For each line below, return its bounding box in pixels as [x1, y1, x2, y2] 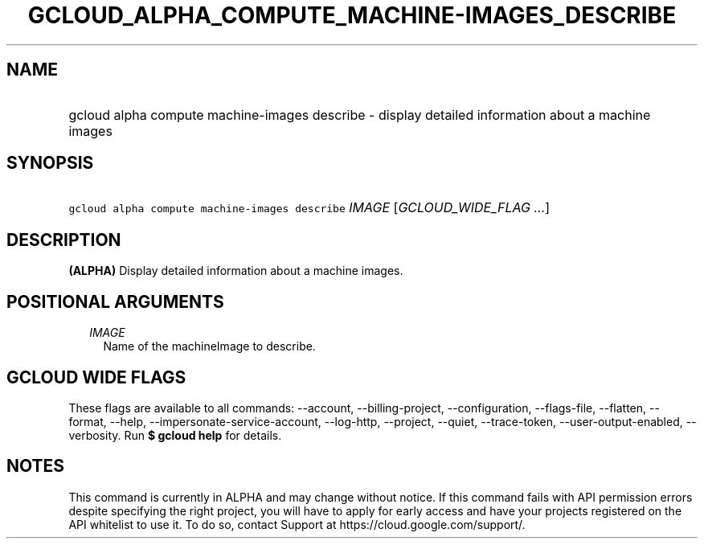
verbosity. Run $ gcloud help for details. [68, 428, 282, 442]
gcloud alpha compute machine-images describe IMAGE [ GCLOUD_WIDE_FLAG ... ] [68, 199, 551, 216]
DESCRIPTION [6, 229, 121, 250]
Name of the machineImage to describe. [103, 339, 316, 354]
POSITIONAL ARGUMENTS [6, 291, 224, 312]
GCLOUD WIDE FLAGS [6, 367, 186, 387]
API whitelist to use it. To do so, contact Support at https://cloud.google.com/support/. [68, 517, 526, 531]
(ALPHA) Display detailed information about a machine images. [68, 264, 403, 278]
